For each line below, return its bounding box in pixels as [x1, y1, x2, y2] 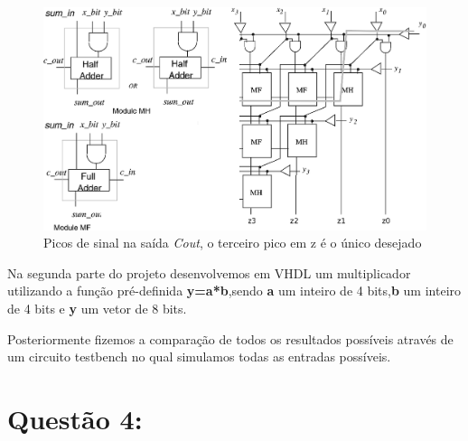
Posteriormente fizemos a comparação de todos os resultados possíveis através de [7, 329, 454, 348]
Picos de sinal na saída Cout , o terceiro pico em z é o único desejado [43, 233, 422, 252]
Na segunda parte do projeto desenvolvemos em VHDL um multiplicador [7, 263, 411, 282]
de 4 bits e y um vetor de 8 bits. [7, 298, 187, 317]
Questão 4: [7, 399, 143, 436]
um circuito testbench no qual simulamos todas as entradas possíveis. [7, 347, 391, 366]
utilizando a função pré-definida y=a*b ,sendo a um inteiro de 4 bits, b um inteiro [7, 281, 462, 300]
